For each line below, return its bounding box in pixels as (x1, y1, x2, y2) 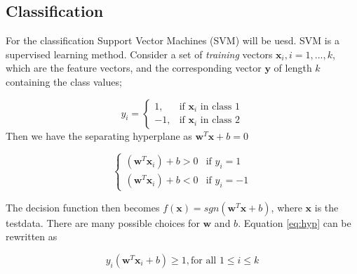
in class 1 (200, 101, 240, 112)
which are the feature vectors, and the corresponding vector (6, 60, 262, 75)
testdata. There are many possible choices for (6, 215, 200, 230)
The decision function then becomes (6, 200, 160, 214)
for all (191, 255, 217, 266)
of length (274, 60, 312, 75)
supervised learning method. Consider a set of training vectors (6, 46, 273, 61)
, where (271, 200, 302, 214)
